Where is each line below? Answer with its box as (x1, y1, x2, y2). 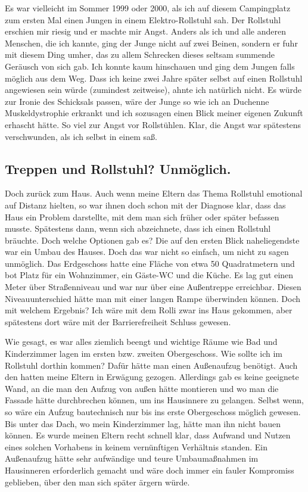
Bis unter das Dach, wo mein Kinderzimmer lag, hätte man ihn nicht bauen (5, 417, 281, 429)
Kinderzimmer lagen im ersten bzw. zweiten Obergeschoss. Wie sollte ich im (5, 347, 282, 360)
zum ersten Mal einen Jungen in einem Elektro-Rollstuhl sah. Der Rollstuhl (5, 13, 281, 26)
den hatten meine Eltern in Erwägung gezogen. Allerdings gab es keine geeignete (5, 370, 299, 383)
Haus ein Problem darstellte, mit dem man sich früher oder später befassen (5, 210, 279, 223)
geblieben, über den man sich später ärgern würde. (5, 475, 190, 488)
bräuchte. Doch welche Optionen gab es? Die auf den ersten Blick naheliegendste (5, 233, 300, 246)
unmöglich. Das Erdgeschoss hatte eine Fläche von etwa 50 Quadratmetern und (5, 257, 295, 269)
